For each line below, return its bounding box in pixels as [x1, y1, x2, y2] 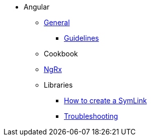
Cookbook [44, 49, 78, 58]
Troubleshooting [64, 112, 118, 120]
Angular [24, 3, 50, 11]
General [44, 18, 70, 27]
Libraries [44, 81, 73, 89]
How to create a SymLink [64, 96, 147, 105]
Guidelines [64, 34, 99, 42]
